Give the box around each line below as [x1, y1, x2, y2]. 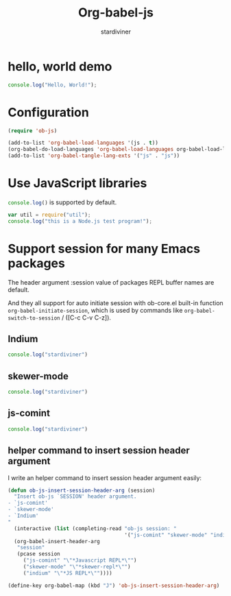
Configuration [8, 104, 90, 120]
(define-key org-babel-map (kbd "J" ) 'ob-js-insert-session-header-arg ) [8, 582, 220, 589]
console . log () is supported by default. [8, 198, 117, 206]
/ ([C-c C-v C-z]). [61, 313, 112, 322]
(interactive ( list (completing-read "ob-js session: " [14, 525, 177, 532]
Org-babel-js [78, 5, 154, 21]
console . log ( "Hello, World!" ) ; [8, 81, 97, 88]
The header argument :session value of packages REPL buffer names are [8, 278, 215, 286]
